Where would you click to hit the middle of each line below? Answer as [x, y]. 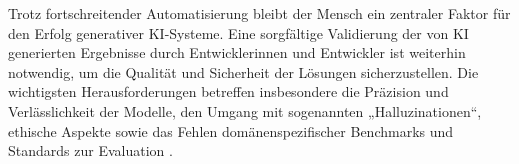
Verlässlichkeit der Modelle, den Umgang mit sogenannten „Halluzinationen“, [245, 110]
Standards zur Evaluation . [90, 150]
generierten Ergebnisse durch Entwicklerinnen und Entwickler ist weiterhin [237, 52]
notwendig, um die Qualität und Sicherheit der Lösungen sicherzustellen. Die [243, 71]
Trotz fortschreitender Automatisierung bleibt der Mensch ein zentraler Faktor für [259, 13]
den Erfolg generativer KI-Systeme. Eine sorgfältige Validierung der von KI [238, 32]
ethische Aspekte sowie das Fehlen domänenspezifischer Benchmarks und [231, 130]
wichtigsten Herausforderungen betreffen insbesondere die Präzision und [228, 91]
